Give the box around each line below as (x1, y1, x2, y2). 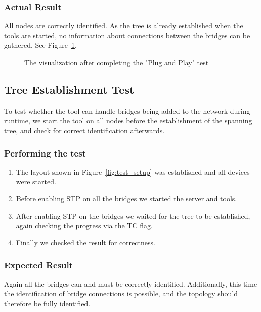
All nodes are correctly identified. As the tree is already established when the (4, 20, 243, 31)
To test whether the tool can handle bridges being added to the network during (4, 105, 250, 116)
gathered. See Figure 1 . (4, 40, 77, 50)
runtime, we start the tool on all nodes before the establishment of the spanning (4, 115, 252, 126)
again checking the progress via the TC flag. (16, 220, 153, 231)
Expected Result (4, 258, 73, 271)
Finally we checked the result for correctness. (16, 237, 155, 247)
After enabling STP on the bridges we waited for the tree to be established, (16, 210, 250, 221)
